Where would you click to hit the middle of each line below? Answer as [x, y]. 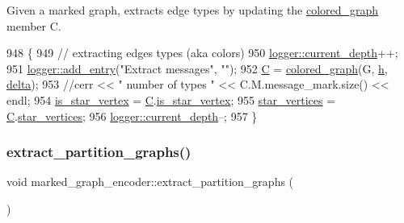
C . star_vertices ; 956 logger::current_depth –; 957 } [132, 116]
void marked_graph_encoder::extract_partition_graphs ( [150, 182]
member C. [34, 25]
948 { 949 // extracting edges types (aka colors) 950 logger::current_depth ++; [202, 53]
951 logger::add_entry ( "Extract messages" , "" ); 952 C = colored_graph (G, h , [197, 68]
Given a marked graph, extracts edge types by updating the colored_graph [193, 10]
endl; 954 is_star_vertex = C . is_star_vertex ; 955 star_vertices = [171, 99]
